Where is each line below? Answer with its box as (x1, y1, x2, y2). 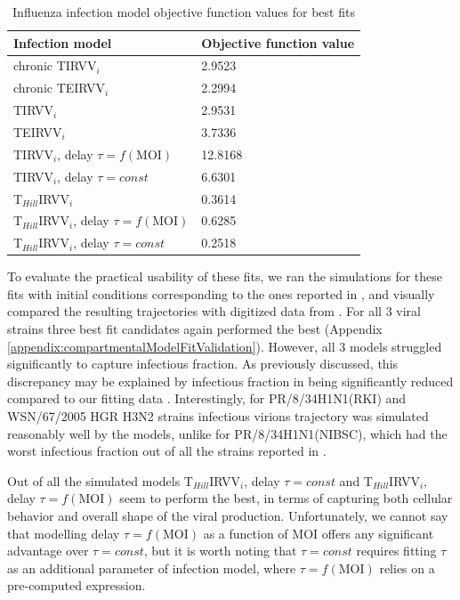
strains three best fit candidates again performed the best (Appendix (7, 320, 383, 338)
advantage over (7, 541, 89, 560)
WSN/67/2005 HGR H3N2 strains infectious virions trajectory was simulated (7, 407, 429, 426)
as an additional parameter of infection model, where (7, 558, 296, 577)
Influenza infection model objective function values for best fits (12, 3, 355, 20)
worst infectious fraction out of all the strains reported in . (7, 442, 327, 460)
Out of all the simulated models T (7, 471, 193, 490)
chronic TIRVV (13, 56, 97, 75)
